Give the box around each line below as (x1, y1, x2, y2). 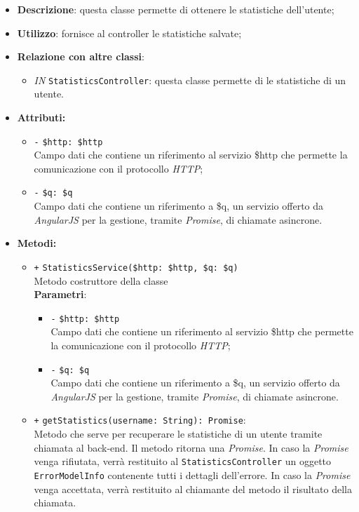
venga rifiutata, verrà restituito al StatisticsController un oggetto (34, 454, 332, 469)
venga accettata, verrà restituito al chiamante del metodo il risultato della (34, 481, 352, 496)
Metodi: (17, 236, 57, 250)
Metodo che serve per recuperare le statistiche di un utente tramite (34, 426, 323, 441)
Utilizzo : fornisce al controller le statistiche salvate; (17, 25, 242, 40)
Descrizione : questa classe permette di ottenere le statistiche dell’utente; (17, 2, 334, 16)
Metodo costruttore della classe (34, 273, 168, 288)
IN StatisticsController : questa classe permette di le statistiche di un (34, 72, 346, 87)
